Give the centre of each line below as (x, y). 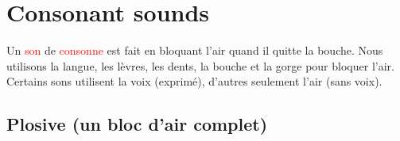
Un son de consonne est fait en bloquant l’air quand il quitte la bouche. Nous (195, 50)
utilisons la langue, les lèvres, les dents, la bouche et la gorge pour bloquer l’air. (200, 65)
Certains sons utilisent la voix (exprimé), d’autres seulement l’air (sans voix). (194, 81)
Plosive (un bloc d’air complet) (137, 124)
